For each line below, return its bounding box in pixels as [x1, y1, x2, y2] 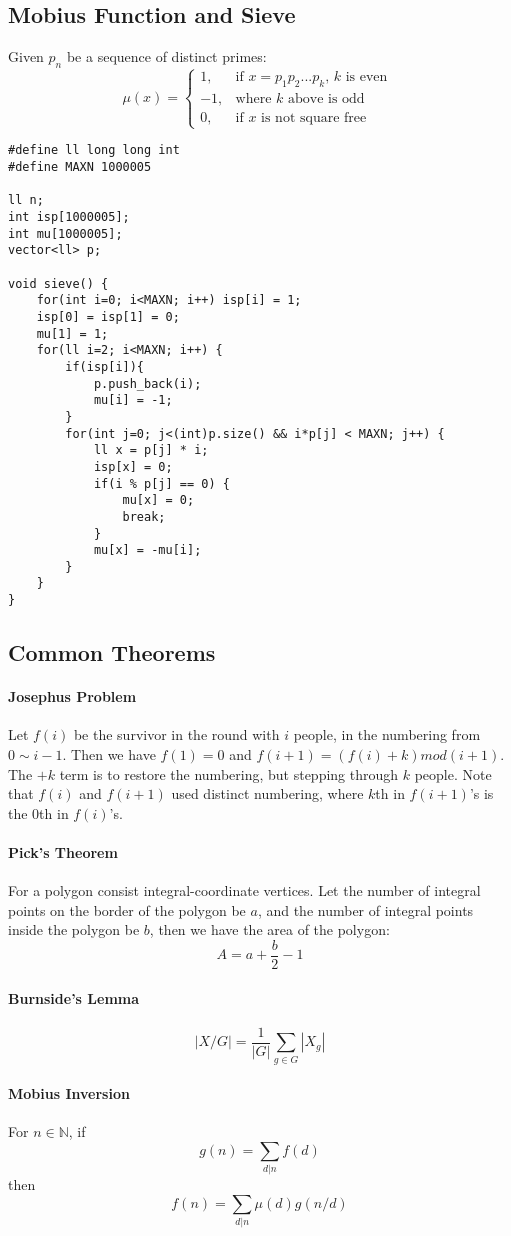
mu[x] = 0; [122, 493, 195, 508]
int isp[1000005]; [8, 210, 130, 225]
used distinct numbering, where [171, 783, 364, 804]
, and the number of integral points [257, 899, 474, 920]
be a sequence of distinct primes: [66, 46, 267, 67]
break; [122, 509, 166, 524]
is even [345, 70, 388, 85]
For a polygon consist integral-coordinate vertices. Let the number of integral [8, 880, 481, 901]
